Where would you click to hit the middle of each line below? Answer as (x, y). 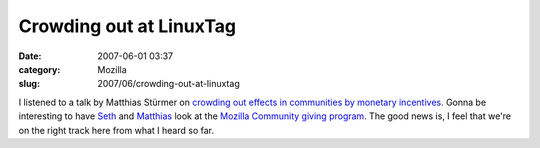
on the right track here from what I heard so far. (116, 130)
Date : (30, 56)
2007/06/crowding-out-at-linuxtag (168, 84)
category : (39, 69)
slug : (29, 84)
